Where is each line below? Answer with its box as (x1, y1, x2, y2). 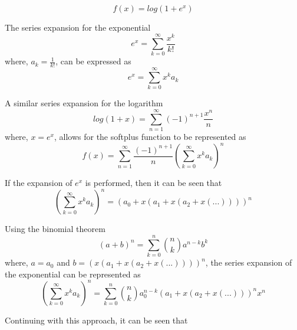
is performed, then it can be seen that (85, 177, 222, 189)
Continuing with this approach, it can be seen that (5, 313, 188, 326)
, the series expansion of (205, 256, 292, 269)
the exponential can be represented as (5, 267, 141, 280)
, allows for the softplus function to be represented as (54, 130, 246, 143)
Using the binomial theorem (5, 223, 105, 235)
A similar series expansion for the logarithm (5, 97, 163, 109)
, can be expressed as (55, 55, 131, 67)
